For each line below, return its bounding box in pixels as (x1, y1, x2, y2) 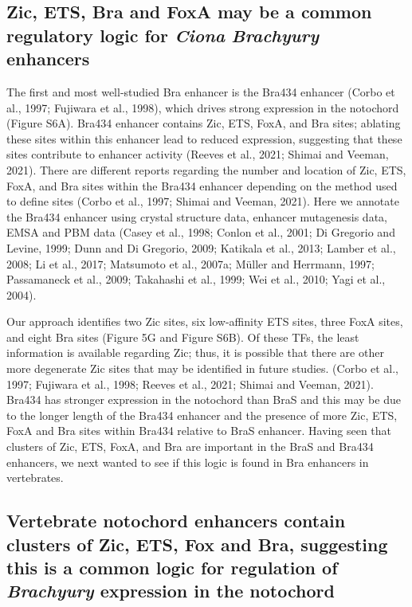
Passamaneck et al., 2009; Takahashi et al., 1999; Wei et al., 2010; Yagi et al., (6, 271, 386, 288)
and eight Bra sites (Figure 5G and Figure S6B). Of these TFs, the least (6, 328, 359, 345)
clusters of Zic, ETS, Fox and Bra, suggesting (6, 531, 388, 556)
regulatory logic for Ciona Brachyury (6, 22, 319, 47)
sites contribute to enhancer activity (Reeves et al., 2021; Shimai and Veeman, (6, 146, 389, 163)
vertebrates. (6, 469, 64, 486)
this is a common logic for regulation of (6, 555, 338, 579)
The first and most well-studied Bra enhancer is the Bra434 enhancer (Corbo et (6, 83, 395, 100)
